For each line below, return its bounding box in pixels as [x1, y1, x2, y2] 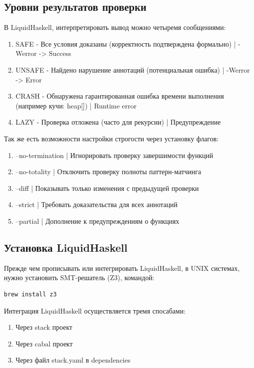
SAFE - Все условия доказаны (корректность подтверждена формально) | [15, 38, 236, 49]
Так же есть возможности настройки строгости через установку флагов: [4, 133, 219, 143]
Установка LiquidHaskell [4, 239, 128, 255]
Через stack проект [15, 322, 73, 332]
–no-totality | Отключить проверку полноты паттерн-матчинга [15, 166, 201, 177]
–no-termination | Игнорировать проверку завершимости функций [15, 150, 213, 160]
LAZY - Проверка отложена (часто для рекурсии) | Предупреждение [15, 117, 221, 127]
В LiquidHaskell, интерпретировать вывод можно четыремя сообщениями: [4, 22, 226, 32]
